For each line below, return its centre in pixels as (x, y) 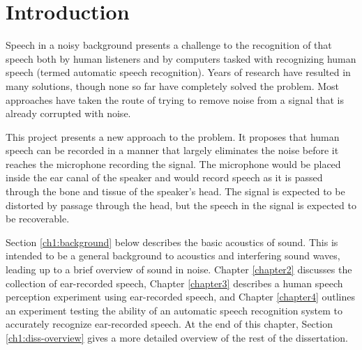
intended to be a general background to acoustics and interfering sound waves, (173, 256)
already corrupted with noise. (68, 113)
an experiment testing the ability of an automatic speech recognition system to (174, 310)
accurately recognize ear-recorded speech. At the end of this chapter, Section (169, 324)
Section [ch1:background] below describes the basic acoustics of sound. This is (172, 242)
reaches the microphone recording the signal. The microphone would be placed (173, 163)
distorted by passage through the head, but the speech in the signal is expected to (181, 205)
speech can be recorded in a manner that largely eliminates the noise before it (172, 150)
